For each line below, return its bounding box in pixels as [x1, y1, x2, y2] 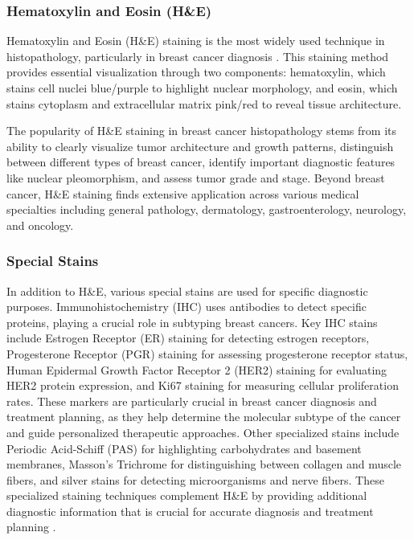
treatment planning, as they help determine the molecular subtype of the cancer [6, 408, 401, 425]
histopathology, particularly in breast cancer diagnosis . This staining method [6, 47, 389, 64]
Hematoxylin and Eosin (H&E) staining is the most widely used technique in [6, 32, 385, 49]
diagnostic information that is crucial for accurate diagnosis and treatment [6, 502, 374, 519]
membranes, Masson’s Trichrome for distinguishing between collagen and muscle [6, 456, 402, 472]
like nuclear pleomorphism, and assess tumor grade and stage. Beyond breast [6, 169, 385, 186]
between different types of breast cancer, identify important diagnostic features [6, 153, 396, 170]
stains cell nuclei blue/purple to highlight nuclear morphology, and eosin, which [6, 80, 398, 96]
